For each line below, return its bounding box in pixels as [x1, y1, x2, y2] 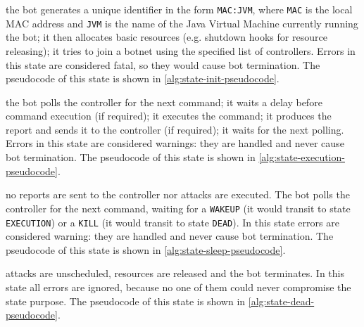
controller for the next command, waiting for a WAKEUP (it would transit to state [6, 200, 351, 215]
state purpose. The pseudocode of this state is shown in [6, 293, 246, 308]
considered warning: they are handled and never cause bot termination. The [6, 229, 334, 243]
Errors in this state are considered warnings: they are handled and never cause [6, 136, 344, 150]
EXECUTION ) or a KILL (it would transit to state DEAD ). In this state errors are [6, 214, 339, 229]
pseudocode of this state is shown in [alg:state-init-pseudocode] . [6, 71, 280, 86]
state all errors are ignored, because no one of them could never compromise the [6, 279, 351, 294]
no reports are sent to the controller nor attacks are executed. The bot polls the [6, 187, 350, 202]
